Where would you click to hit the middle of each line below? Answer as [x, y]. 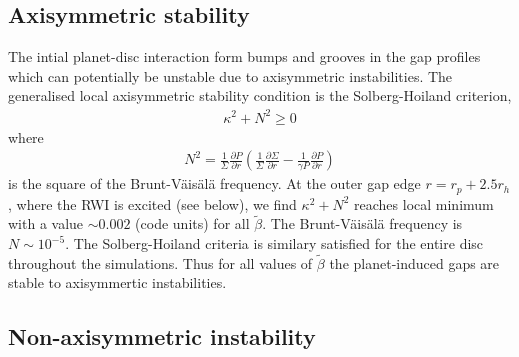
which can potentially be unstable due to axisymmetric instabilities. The [230, 75]
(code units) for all [192, 223]
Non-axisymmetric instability [162, 336]
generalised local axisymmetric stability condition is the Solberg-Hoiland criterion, [260, 95]
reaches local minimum [424, 203]
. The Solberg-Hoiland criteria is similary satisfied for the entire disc [274, 243]
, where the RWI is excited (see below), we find [152, 203]
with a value [46, 223]
